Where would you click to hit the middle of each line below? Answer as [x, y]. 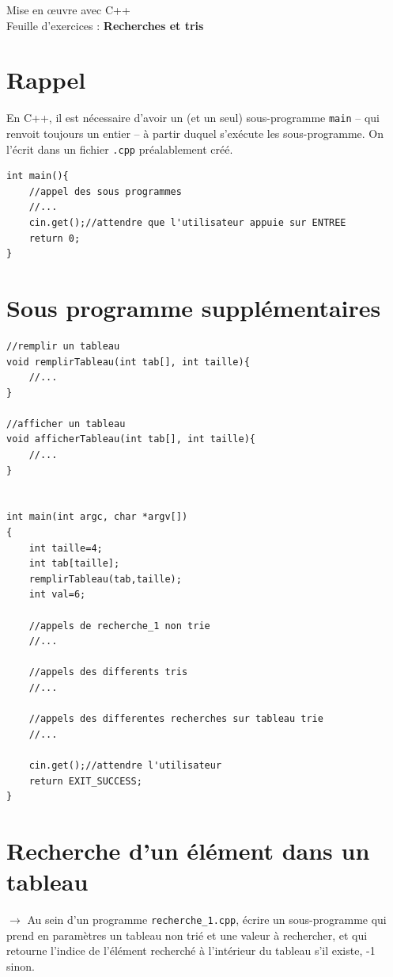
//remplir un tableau [63, 346]
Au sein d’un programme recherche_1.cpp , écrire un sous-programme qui [207, 920]
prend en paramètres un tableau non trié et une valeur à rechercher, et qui [187, 935]
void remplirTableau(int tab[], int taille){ [128, 362]
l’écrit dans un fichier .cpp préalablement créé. [120, 149]
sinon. [21, 966]
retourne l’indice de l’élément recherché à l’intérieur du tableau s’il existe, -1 [191, 950]
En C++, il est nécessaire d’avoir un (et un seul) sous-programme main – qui [193, 118]
